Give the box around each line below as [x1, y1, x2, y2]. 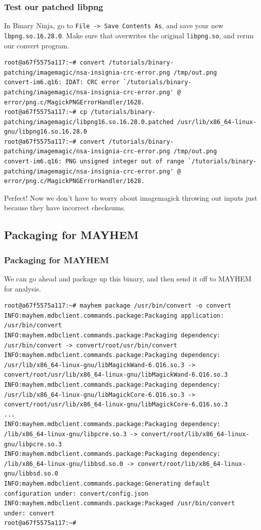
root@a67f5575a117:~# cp [4, 108, 87, 116]
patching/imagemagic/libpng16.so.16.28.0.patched [4, 118, 174, 126]
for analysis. [4, 283, 41, 293]
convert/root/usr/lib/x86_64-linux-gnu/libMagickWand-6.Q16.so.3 [4, 371, 228, 379]
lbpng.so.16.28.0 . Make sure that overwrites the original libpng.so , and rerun [4, 30, 254, 40]
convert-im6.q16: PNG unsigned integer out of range [4, 158, 184, 165]
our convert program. [4, 40, 70, 50]
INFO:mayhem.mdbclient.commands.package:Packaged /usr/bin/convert [4, 500, 235, 507]
